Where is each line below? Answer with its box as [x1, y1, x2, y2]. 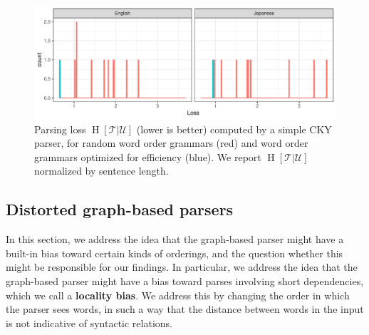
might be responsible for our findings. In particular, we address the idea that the [6, 259, 358, 274]
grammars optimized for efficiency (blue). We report [34, 149, 261, 164]
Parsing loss [34, 121, 86, 136]
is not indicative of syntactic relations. [6, 315, 172, 330]
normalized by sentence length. [34, 163, 169, 178]
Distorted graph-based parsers [6, 198, 234, 220]
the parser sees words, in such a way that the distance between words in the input [6, 301, 364, 316]
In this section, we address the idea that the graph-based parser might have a [6, 232, 344, 247]
